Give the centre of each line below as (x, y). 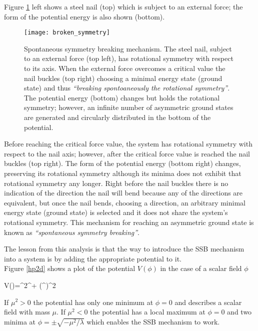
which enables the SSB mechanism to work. (153, 321)
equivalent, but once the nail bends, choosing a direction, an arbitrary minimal (125, 202)
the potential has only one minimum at (93, 302)
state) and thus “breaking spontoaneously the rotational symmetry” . (127, 88)
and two (239, 312)
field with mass (27, 312)
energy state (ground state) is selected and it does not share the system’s (116, 212)
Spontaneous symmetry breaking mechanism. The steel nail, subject (128, 48)
